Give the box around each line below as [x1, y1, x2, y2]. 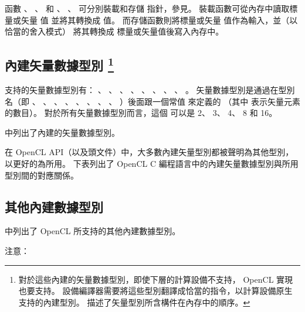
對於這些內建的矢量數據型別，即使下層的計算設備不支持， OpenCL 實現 [18, 273, 293, 285]
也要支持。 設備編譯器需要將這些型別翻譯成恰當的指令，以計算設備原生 [18, 284, 293, 297]
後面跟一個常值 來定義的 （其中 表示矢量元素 [127, 95, 300, 107]
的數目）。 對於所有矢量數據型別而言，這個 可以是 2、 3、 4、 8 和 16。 [5, 107, 277, 119]
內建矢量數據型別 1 [5, 54, 114, 74]
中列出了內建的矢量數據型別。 [5, 126, 120, 138]
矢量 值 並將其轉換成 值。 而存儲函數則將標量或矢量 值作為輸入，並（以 [21, 13, 298, 26]
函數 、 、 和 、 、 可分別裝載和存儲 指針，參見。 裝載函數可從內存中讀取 [5, 2, 290, 14]
